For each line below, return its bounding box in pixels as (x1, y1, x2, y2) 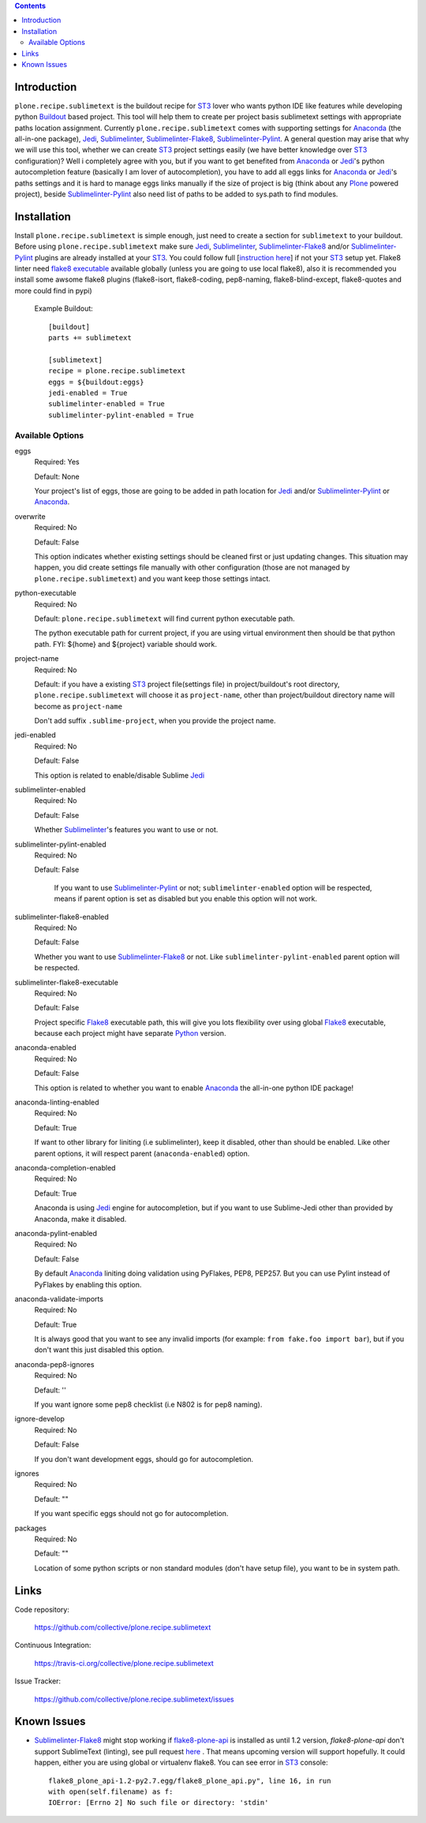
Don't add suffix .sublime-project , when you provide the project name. (34, 716, 276, 726)
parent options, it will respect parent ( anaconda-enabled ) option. (34, 1149, 250, 1158)
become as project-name (34, 701, 122, 711)
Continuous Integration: (14, 1641, 92, 1650)
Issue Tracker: (14, 1676, 62, 1686)
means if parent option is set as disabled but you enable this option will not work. (54, 894, 318, 903)
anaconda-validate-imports (14, 1294, 104, 1303)
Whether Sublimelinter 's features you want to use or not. (34, 825, 219, 835)
